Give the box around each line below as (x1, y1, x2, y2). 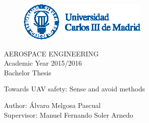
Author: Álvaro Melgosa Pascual (4, 100, 101, 110)
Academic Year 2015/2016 (4, 58, 82, 68)
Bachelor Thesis (4, 67, 51, 77)
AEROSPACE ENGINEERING (4, 48, 99, 58)
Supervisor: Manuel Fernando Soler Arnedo (4, 109, 133, 120)
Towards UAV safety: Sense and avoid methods (4, 84, 145, 94)
